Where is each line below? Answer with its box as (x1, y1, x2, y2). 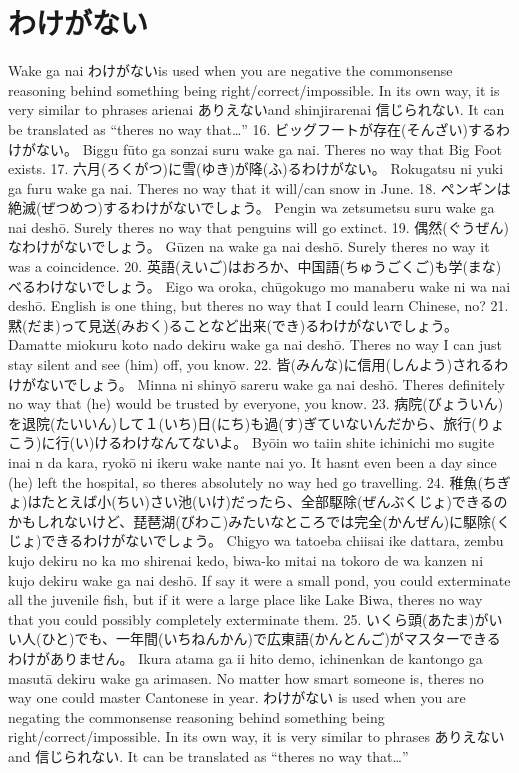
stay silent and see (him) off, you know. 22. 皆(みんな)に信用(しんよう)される (8, 354, 495, 375)
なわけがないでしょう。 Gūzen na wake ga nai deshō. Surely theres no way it (8, 236, 490, 257)
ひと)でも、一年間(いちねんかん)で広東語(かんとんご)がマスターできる (41, 628, 501, 649)
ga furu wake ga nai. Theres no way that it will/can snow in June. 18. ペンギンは (8, 177, 511, 198)
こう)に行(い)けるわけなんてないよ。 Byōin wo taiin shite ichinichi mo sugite (8, 432, 495, 453)
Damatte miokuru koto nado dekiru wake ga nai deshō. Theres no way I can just (8, 334, 503, 355)
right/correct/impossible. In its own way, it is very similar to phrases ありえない (8, 726, 505, 747)
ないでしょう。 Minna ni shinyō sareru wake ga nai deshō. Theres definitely (35, 373, 505, 394)
